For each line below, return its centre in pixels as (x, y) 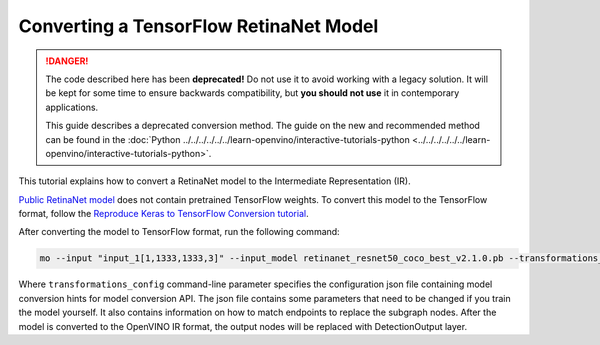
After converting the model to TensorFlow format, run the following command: (179, 232)
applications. (72, 107)
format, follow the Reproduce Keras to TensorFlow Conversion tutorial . (163, 214)
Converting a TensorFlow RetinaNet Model (198, 26)
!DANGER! (67, 61)
